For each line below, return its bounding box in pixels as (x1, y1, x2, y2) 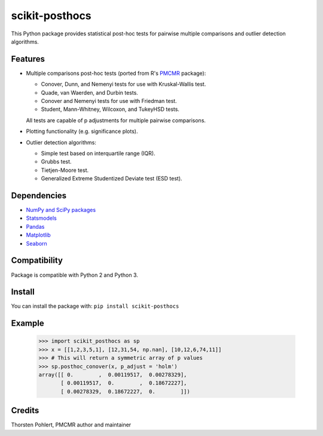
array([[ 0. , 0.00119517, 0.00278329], (38, 371, 187, 378)
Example (11, 318, 44, 329)
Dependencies (11, 190, 67, 201)
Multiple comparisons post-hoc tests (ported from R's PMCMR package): (26, 69, 206, 77)
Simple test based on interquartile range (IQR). (41, 150, 156, 157)
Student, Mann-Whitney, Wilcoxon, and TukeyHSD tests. (41, 105, 179, 113)
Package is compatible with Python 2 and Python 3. (11, 271, 139, 278)
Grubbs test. (41, 158, 72, 165)
